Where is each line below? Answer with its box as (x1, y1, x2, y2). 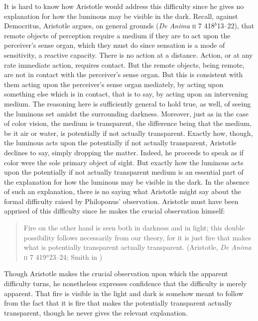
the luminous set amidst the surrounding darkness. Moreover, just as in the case (4, 108, 249, 118)
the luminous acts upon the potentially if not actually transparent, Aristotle (4, 137, 237, 148)
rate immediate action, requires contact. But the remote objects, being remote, (4, 59, 245, 70)
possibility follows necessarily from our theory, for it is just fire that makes (23, 232, 252, 242)
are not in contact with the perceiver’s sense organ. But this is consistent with (4, 69, 243, 80)
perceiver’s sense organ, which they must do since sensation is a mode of (4, 40, 225, 50)
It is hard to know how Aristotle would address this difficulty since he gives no (4, 1, 244, 11)
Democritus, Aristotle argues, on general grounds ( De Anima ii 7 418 (4, 20, 215, 31)
